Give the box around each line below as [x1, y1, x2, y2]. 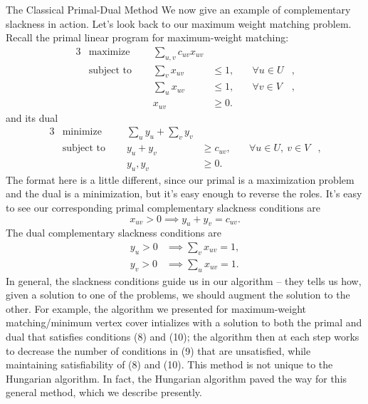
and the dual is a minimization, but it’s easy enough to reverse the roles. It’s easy [6, 186, 362, 201]
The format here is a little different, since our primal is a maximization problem [6, 172, 354, 187]
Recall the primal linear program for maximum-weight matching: [6, 30, 289, 45]
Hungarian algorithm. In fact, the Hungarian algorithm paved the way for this [6, 371, 347, 385]
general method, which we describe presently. [6, 385, 202, 400]
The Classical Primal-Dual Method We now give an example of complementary [6, 2, 351, 16]
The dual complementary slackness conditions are [6, 225, 221, 240]
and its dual [6, 110, 58, 125]
